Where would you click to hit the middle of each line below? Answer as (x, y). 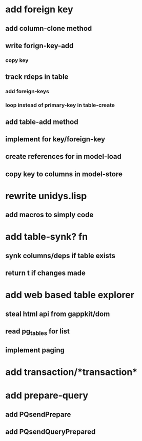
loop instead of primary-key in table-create (60, 105)
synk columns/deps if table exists (60, 255)
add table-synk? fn (47, 237)
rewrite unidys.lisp (46, 196)
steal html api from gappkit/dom (58, 314)
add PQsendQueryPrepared (50, 432)
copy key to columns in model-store (64, 174)
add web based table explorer (70, 295)
